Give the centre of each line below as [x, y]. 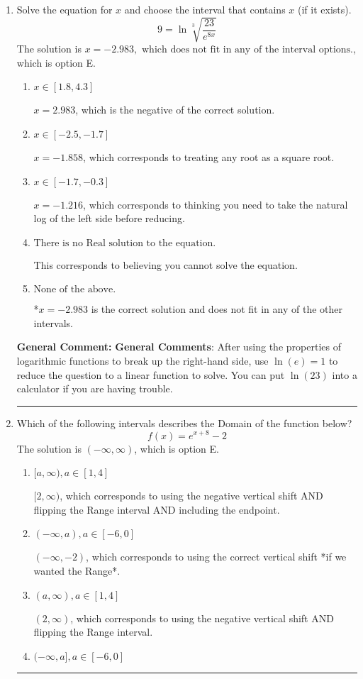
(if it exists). [325, 9]
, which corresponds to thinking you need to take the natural [216, 204]
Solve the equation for [65, 9]
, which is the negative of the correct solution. [175, 110]
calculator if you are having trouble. [95, 388]
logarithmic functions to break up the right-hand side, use [143, 361]
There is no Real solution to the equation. [125, 243]
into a [345, 374]
